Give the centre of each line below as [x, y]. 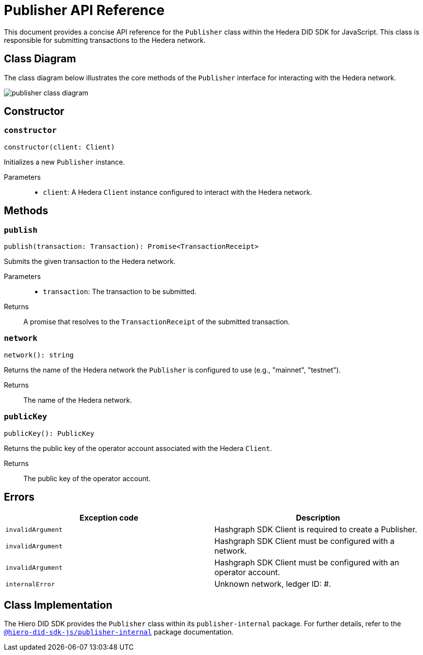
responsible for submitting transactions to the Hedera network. [105, 40]
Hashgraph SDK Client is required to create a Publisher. [316, 530]
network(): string [39, 355]
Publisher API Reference [84, 10]
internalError [30, 584]
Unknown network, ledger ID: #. [273, 584]
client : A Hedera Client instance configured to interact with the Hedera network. [178, 192]
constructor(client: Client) [59, 147]
